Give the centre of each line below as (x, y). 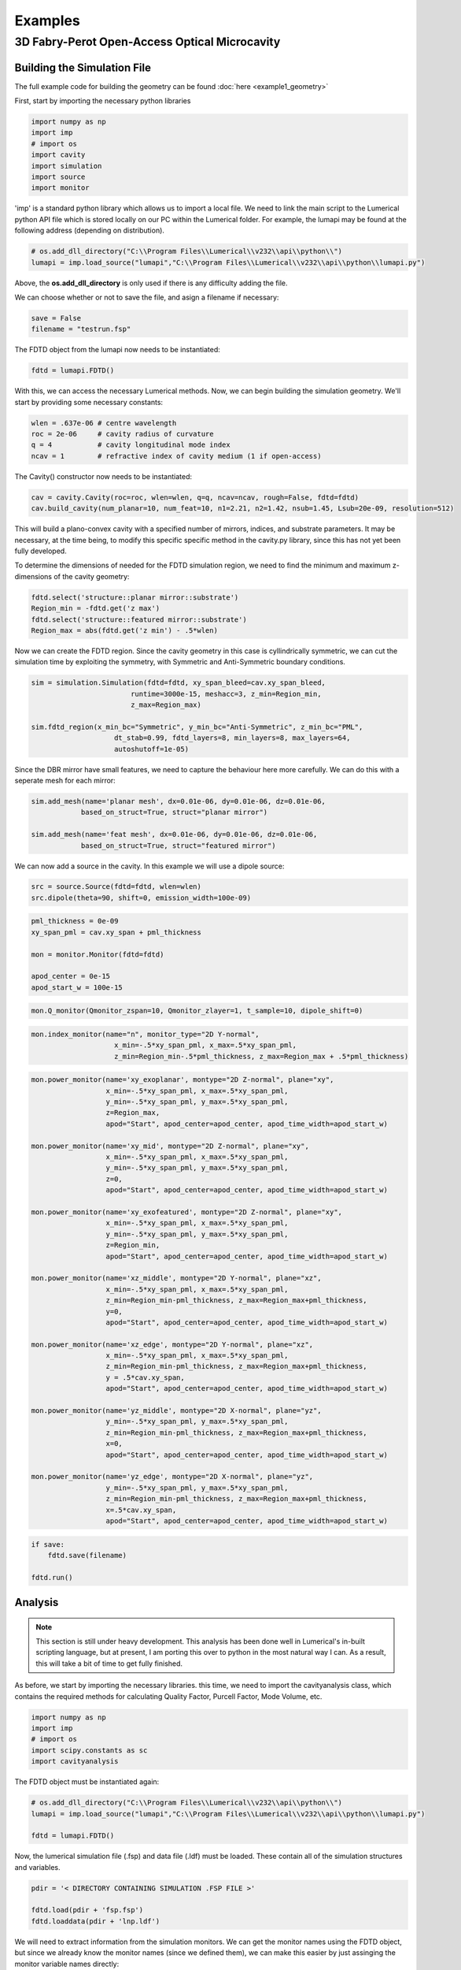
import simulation (66, 166)
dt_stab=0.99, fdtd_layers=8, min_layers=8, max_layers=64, (232, 738)
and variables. (37, 1867)
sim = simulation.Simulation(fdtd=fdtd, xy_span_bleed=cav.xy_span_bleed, (179, 683)
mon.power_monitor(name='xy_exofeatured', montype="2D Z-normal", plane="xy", (186, 1212)
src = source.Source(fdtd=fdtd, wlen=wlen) (116, 887)
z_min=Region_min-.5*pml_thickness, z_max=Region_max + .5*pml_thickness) (262, 1056)
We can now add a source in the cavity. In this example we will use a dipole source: (149, 866)
